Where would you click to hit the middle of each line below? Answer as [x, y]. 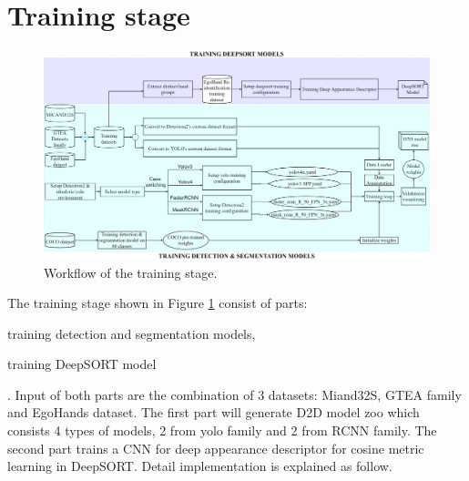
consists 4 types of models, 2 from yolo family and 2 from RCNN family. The [222, 430]
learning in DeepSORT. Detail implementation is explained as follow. [200, 466]
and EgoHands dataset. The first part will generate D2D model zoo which [214, 412]
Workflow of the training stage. [131, 272]
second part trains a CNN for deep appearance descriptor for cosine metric [216, 448]
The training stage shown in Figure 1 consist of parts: [158, 303]
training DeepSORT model [82, 364]
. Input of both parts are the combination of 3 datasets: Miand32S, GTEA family [234, 394]
